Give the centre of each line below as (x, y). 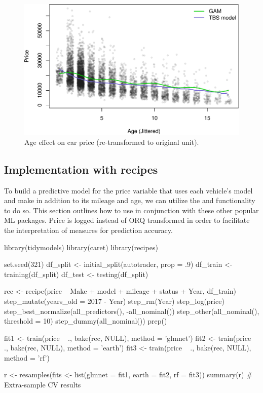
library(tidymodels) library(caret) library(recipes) (81, 247)
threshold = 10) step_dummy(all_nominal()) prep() (86, 321)
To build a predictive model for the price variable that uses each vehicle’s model (128, 190)
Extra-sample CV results (43, 385)
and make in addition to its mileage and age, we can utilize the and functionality (130, 200)
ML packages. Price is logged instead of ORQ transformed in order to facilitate (127, 220)
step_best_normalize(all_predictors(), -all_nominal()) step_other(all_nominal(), (132, 311)
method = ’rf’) (27, 357)
